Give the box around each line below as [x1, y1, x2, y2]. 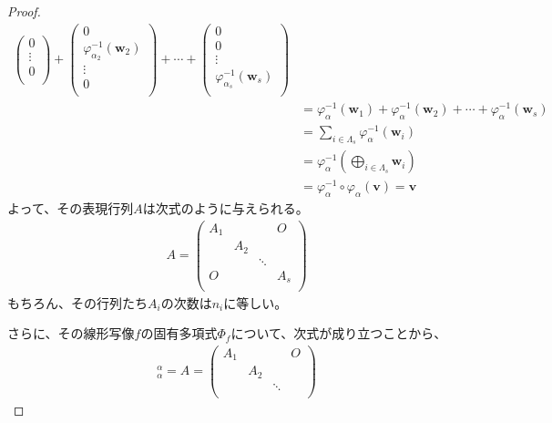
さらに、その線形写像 [7, 324, 135, 343]
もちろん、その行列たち [7, 293, 148, 312]
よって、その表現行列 [7, 199, 134, 218]
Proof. [7, 2, 41, 20]
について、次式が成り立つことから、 [230, 324, 447, 343]
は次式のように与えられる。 [142, 199, 309, 218]
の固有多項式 [140, 324, 218, 343]
